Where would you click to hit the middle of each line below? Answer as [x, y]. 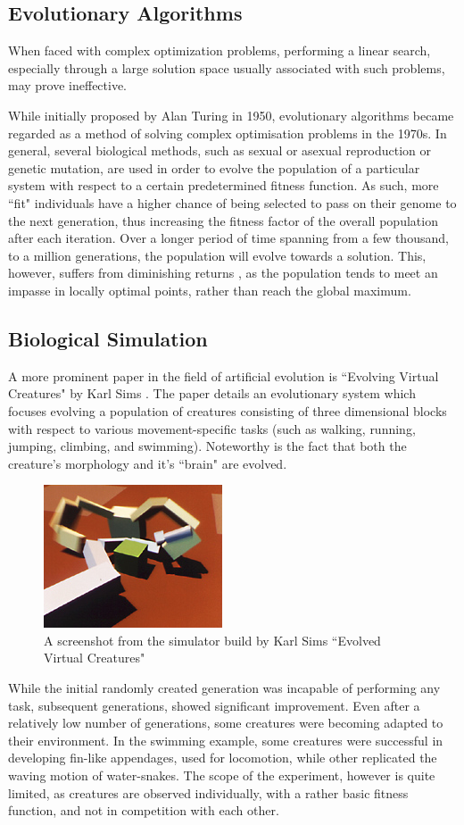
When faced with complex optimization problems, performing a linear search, [220, 50]
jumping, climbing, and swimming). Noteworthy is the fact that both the [207, 446]
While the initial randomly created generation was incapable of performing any [224, 688]
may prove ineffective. [68, 85]
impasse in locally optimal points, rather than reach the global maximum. [210, 290]
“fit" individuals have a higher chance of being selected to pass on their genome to [232, 202]
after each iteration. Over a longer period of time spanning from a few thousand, [228, 238]
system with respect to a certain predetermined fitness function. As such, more [224, 185]
